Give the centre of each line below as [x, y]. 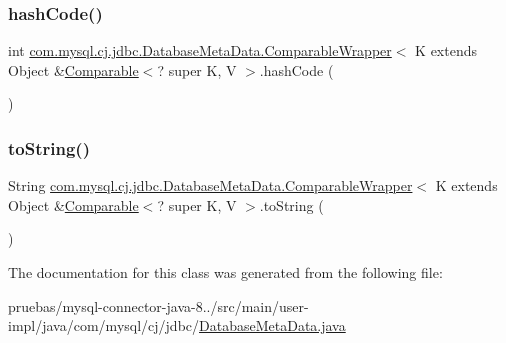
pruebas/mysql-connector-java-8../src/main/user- [158, 305]
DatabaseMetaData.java [272, 325]
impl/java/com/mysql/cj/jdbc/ [104, 325]
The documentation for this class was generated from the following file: [225, 272]
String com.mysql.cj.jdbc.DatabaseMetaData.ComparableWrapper [210, 185]
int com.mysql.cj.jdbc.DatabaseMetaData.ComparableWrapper [200, 50]
